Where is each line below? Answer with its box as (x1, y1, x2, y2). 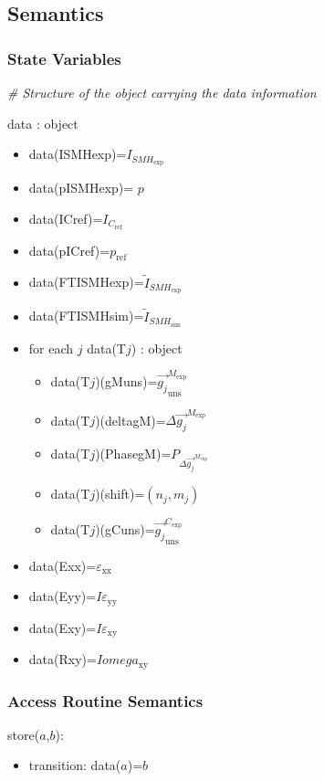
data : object (7, 113, 78, 132)
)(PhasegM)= (95, 444, 172, 463)
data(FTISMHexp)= (28, 272, 144, 291)
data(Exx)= (28, 555, 97, 575)
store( (7, 724, 40, 744)
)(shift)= (95, 484, 145, 503)
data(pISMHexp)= (28, 178, 134, 197)
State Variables (7, 47, 121, 69)
